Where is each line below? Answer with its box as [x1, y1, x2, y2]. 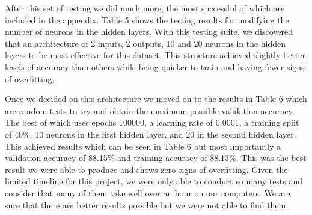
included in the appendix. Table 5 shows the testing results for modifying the [5, 13, 289, 26]
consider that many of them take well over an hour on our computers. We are [5, 186, 290, 199]
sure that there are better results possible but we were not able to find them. [5, 198, 289, 211]
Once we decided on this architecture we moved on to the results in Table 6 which [5, 92, 307, 105]
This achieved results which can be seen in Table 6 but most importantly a [5, 139, 281, 152]
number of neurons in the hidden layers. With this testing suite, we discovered [5, 25, 293, 38]
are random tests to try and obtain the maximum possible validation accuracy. [5, 104, 295, 117]
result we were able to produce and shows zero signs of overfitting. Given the [5, 163, 288, 175]
